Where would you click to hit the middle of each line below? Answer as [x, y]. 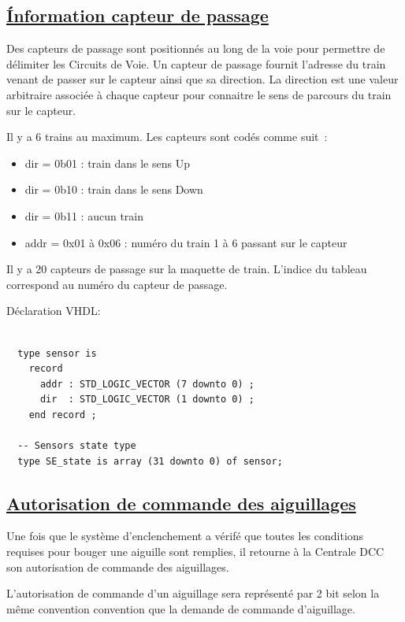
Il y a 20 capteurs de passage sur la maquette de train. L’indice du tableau [187, 269]
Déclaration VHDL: [54, 311]
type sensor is [57, 353]
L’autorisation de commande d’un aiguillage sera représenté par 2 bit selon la [193, 593]
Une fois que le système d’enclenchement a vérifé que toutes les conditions [185, 536]
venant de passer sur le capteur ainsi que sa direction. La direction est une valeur [202, 79]
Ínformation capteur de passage [137, 15]
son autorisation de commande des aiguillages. [118, 566]
